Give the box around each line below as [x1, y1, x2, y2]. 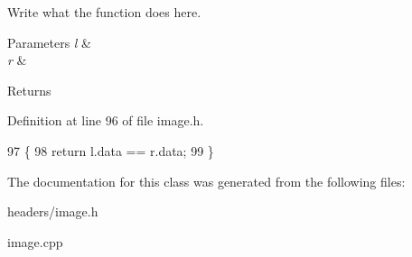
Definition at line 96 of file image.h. [7, 111, 204, 130]
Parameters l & [7, 32, 92, 51]
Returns [7, 80, 51, 99]
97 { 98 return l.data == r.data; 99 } [7, 141, 214, 160]
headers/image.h [7, 202, 98, 221]
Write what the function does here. [7, 3, 201, 21]
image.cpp [7, 232, 63, 251]
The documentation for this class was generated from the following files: [7, 171, 406, 190]
